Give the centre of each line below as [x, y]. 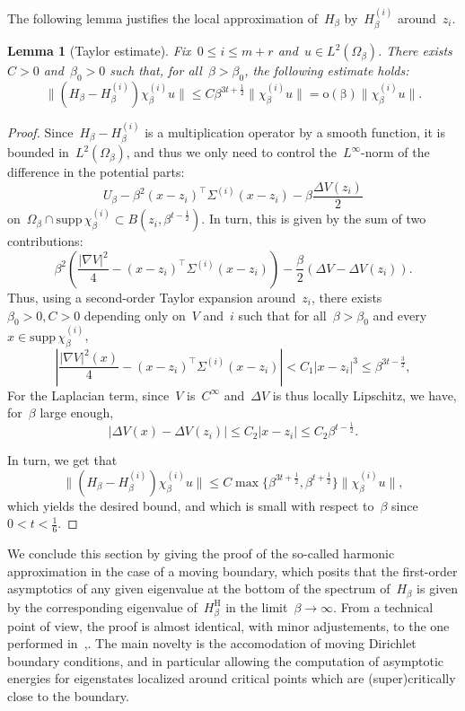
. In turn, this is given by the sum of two [314, 219]
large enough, [77, 413]
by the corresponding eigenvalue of [102, 606]
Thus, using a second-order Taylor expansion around [152, 297]
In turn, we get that [62, 460]
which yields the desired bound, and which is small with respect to [191, 505]
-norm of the [395, 152]
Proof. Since [40, 132]
